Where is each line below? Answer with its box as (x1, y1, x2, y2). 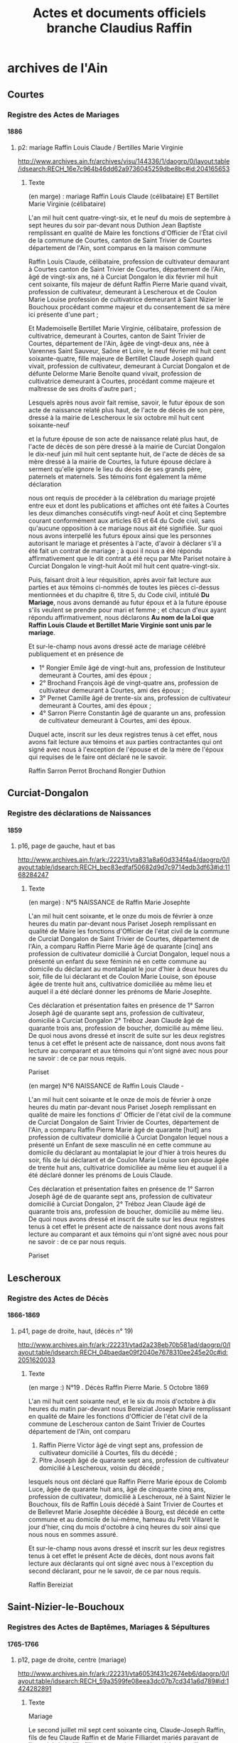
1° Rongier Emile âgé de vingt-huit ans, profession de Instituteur (38, 663, 226, 672)
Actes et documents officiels (32, 5, 207, 21)
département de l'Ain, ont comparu (28, 1427, 131, 1435)
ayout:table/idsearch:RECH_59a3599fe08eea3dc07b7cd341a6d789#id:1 (17, 1677, 229, 1685)
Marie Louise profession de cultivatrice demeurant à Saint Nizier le (28, 295, 224, 304)
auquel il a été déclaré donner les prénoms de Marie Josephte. (28, 987, 212, 996)
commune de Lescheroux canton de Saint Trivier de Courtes (28, 1420, 205, 1428)
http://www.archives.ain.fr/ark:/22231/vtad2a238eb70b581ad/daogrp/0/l (17, 1340, 231, 1348)
